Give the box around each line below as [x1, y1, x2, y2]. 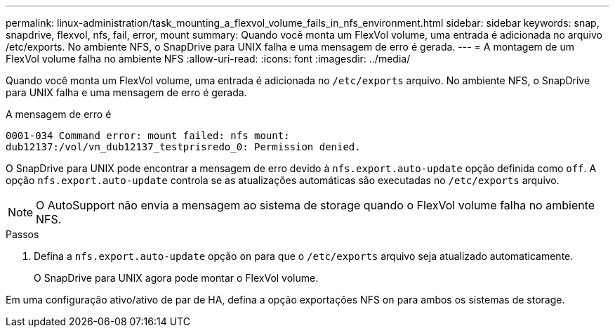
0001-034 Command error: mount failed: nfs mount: [6, 130, 290, 141]
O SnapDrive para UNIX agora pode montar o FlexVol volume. [34, 272, 319, 284]
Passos [6, 228, 39, 240]
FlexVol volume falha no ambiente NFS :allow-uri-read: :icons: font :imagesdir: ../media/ [6, 53, 411, 65]
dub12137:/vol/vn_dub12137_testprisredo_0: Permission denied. [6, 141, 361, 152]
